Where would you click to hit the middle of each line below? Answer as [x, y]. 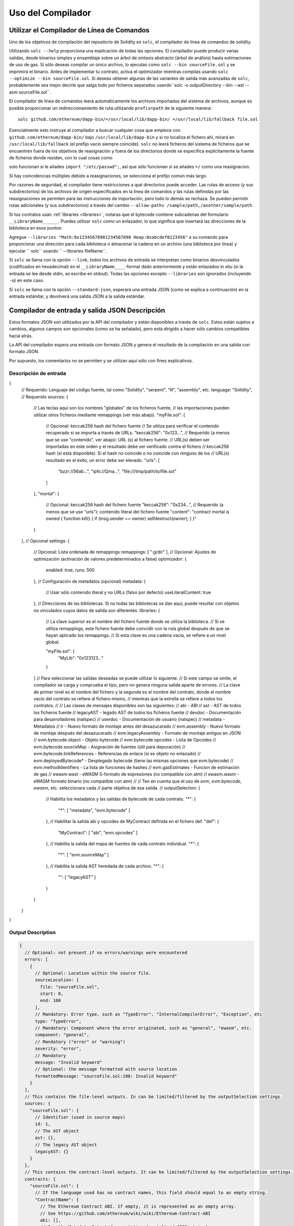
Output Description [32, 932]
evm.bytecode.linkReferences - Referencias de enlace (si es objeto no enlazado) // [117, 754]
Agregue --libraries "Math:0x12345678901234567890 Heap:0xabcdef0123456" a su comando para [118, 237]
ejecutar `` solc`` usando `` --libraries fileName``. [58, 251]
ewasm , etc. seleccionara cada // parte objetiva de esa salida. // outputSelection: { [117, 788]
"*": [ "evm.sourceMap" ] [84, 855]
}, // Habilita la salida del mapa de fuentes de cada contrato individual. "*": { [122, 844]
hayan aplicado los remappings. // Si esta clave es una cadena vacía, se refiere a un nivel [136, 635]
